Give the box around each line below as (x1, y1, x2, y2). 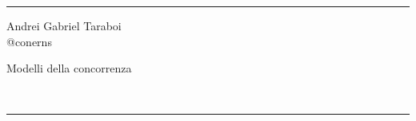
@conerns (6, 33, 52, 49)
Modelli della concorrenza (6, 60, 132, 76)
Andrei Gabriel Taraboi (6, 18, 122, 33)
